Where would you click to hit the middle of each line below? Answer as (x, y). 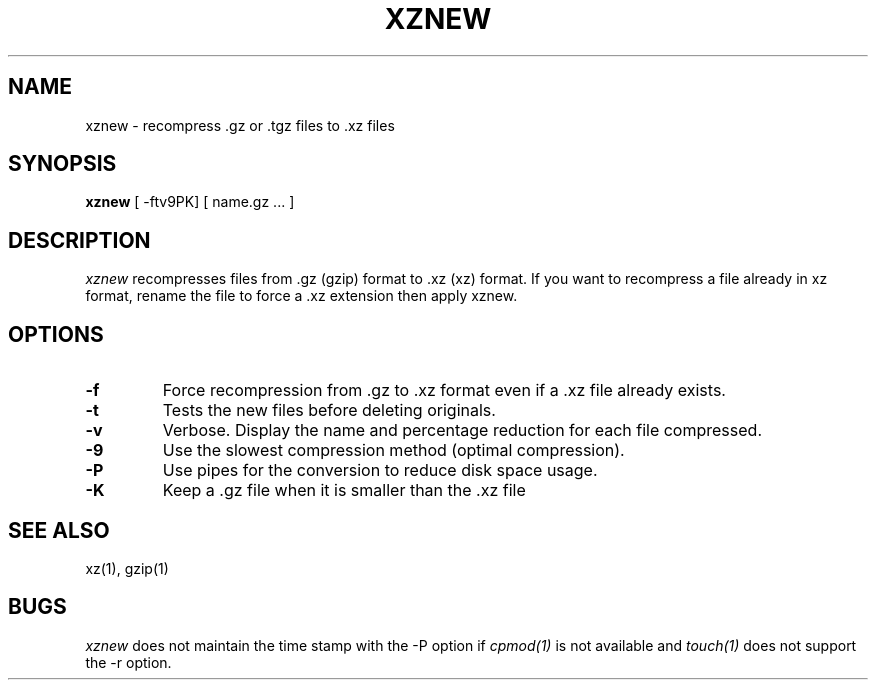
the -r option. (128, 662)
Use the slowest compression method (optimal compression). (393, 450)
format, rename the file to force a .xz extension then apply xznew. (301, 296)
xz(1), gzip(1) (127, 568)
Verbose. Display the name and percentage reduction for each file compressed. (462, 430)
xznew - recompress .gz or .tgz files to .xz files (240, 125)
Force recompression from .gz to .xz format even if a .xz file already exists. (444, 390)
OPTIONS (56, 334)
